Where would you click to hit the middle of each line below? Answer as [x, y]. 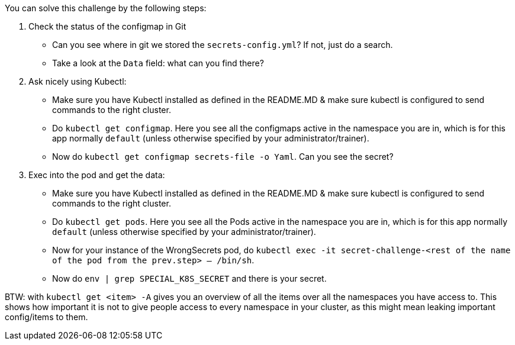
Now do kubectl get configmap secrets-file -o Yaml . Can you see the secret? [223, 157]
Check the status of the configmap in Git [107, 26]
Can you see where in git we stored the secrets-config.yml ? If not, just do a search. [223, 45]
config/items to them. [46, 317]
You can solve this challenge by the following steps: [106, 8]
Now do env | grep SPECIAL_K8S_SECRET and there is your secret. [189, 278]
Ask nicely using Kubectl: [78, 81]
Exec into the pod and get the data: [97, 175]
